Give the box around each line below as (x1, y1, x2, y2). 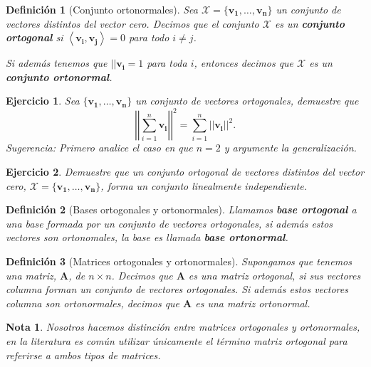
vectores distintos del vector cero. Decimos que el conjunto (6, 16, 259, 31)
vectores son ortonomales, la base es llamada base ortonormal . (6, 230, 288, 245)
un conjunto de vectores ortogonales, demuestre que (135, 93, 359, 108)
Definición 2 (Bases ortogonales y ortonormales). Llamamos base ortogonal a (6, 202, 357, 217)
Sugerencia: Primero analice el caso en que (6, 140, 193, 155)
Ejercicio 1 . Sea (6, 93, 80, 108)
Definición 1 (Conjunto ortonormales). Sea (6, 2, 198, 16)
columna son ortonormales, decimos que (6, 295, 180, 310)
